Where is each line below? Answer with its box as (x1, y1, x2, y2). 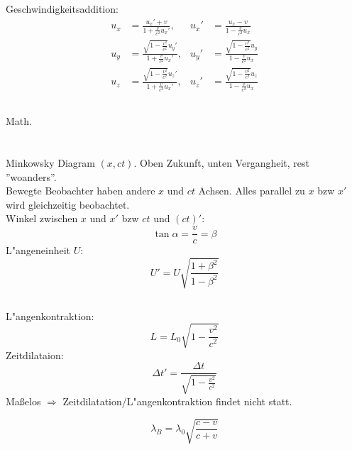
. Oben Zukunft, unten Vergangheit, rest (133, 155, 309, 170)
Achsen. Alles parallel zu (198, 183, 305, 198)
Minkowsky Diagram (6, 155, 95, 170)
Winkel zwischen (6, 211, 78, 226)
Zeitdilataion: (6, 347, 64, 362)
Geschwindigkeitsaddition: (6, 1, 119, 16)
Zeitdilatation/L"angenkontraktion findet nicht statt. (62, 393, 292, 408)
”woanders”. (6, 169, 57, 184)
